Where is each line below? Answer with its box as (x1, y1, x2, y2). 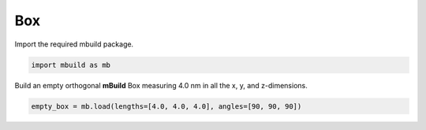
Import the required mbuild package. (14, 39, 134, 49)
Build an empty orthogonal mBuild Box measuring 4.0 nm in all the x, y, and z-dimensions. (14, 80, 308, 90)
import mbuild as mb (31, 60, 110, 69)
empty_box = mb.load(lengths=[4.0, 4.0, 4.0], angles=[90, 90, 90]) (31, 102, 302, 110)
